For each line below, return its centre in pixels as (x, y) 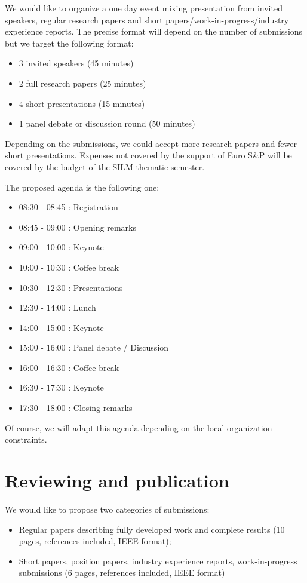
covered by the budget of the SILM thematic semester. (105, 166)
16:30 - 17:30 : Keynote (61, 387)
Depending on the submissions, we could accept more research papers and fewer (151, 143)
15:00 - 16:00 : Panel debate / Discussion (94, 347)
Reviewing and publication (117, 481)
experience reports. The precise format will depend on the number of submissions (154, 31)
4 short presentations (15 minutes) (82, 103)
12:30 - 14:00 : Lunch (57, 307)
